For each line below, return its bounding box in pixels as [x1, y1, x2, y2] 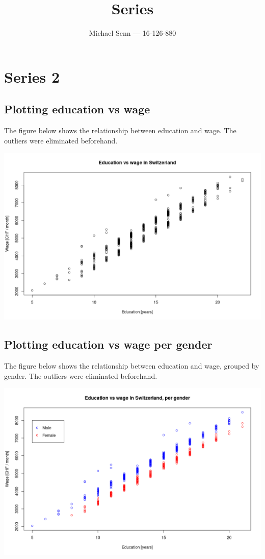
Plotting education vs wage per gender [4, 336, 213, 352]
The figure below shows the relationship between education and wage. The [4, 125, 236, 136]
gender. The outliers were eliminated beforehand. [4, 370, 157, 381]
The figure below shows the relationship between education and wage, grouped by [4, 360, 259, 371]
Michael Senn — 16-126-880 [89, 28, 176, 38]
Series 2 [4, 66, 60, 87]
